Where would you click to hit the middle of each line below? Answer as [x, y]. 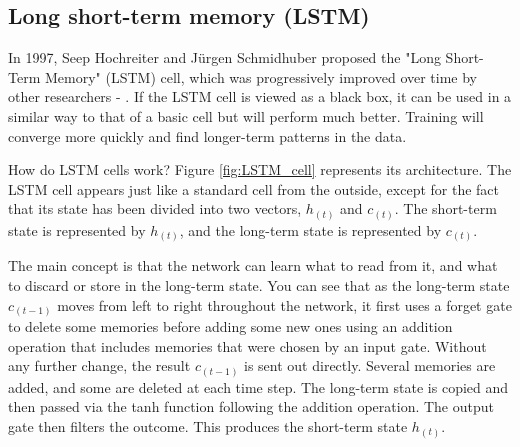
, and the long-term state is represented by [310, 229]
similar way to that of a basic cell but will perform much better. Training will [246, 115]
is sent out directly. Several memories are [370, 365]
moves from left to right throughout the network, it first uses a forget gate [284, 304]
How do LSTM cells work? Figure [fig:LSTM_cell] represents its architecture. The [260, 169]
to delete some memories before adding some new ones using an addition [230, 326]
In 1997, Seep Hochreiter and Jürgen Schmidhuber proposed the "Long [224, 57]
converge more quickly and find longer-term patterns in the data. [207, 135]
